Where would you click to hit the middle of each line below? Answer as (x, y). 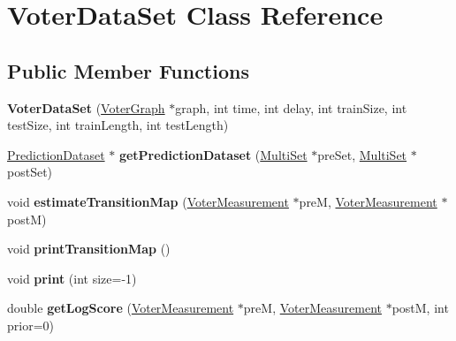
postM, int (420, 308)
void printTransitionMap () (89, 249)
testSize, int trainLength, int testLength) (118, 125)
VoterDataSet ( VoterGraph (86, 107)
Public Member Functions (128, 70)
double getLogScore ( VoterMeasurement (121, 308)
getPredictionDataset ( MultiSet (213, 154)
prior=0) (30, 325)
